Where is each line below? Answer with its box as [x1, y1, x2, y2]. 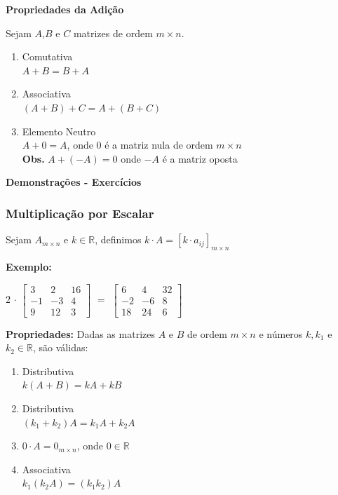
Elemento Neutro [22, 123, 96, 138]
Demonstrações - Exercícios [6, 175, 142, 189]
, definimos [95, 232, 142, 247]
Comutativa [22, 49, 73, 64]
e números [259, 326, 303, 341]
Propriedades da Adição [6, 2, 124, 16]
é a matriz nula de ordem [104, 137, 213, 152]
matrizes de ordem [73, 25, 153, 40]
